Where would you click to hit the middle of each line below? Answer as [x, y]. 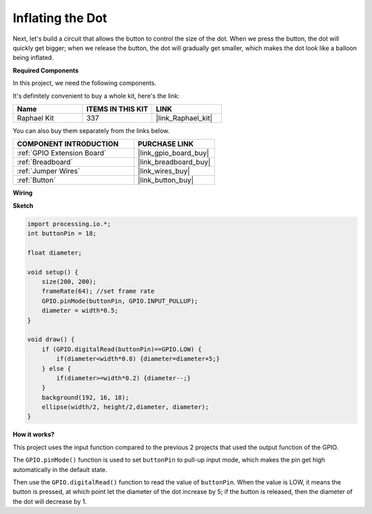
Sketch [23, 205]
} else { [56, 368]
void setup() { [53, 272]
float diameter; [55, 253]
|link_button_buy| [166, 181]
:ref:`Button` [37, 181]
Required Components [46, 70]
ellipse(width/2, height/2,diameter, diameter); [125, 407]
